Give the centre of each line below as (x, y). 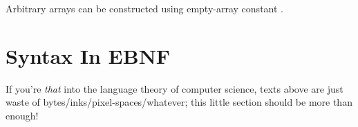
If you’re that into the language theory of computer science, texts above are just (175, 88)
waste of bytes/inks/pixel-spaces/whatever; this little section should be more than (179, 102)
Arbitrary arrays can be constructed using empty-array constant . (144, 8)
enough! (22, 115)
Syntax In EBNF (88, 55)
